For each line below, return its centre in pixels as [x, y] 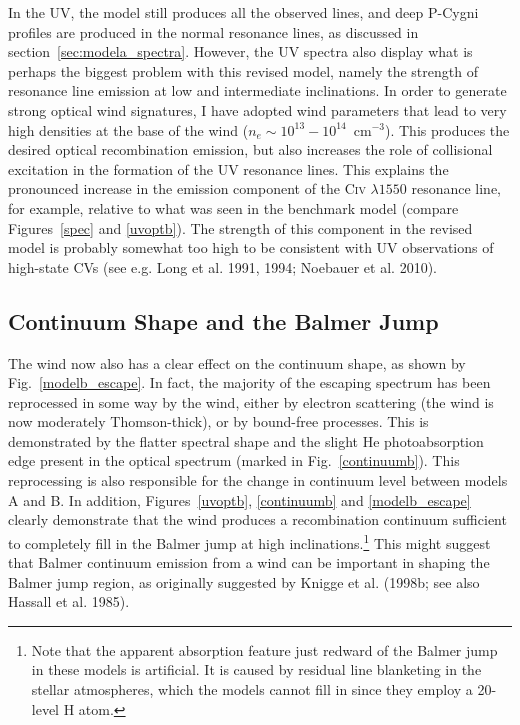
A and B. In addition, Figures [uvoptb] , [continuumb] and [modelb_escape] [239, 499]
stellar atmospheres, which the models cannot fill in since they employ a [252, 689]
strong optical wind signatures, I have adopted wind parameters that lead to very [257, 109]
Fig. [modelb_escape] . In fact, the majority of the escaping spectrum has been [249, 382]
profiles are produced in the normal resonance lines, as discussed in [213, 31]
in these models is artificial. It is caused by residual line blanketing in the [256, 669]
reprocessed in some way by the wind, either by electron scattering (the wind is [251, 401]
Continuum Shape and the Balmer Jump [223, 320]
